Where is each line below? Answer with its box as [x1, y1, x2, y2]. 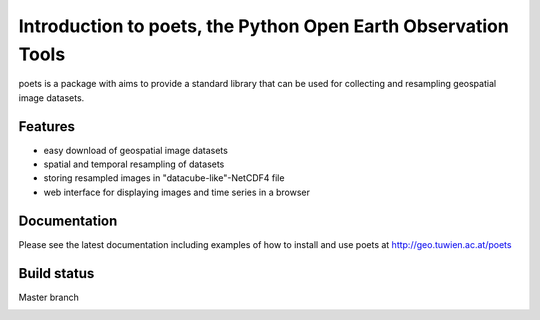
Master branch [18, 291, 79, 303]
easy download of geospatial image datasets [43, 144, 229, 156]
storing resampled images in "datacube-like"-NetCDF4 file [43, 172, 285, 184]
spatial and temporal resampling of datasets [43, 158, 225, 170]
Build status [18, 265, 95, 282]
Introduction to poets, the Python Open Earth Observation [18, 15, 509, 37]
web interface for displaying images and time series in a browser [43, 186, 310, 198]
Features [18, 118, 75, 135]
